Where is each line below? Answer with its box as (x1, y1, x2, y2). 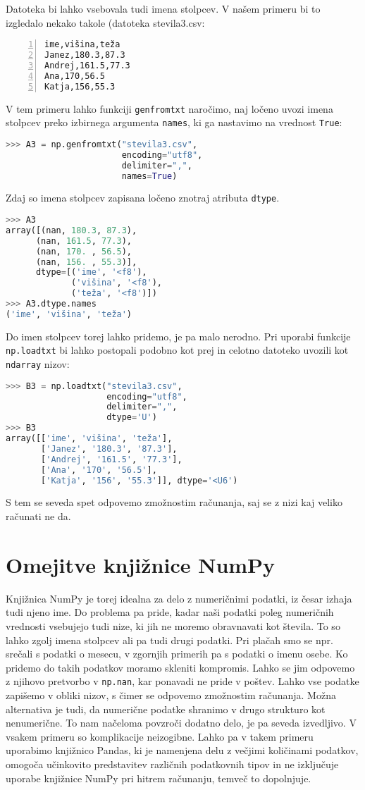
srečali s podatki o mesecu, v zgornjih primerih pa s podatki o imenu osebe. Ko (6, 646, 348, 661)
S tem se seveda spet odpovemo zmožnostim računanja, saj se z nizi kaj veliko (6, 495, 342, 510)
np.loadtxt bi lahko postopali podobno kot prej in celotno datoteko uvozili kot (6, 342, 349, 357)
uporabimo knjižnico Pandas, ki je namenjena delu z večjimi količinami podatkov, (6, 743, 359, 758)
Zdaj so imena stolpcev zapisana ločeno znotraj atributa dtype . (6, 190, 280, 205)
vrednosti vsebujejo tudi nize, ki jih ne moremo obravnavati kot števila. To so (6, 618, 340, 633)
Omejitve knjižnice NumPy (6, 550, 276, 579)
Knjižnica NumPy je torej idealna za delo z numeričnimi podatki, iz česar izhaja (6, 591, 352, 605)
